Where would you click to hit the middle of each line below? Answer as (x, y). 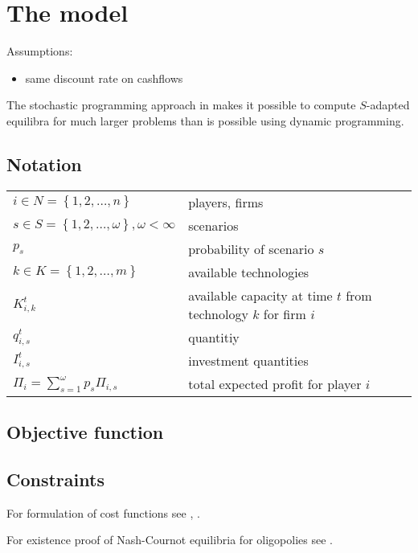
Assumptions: (40, 51)
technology (218, 313)
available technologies (249, 272)
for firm (285, 313)
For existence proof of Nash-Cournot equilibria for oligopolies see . (170, 540)
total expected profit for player (275, 383)
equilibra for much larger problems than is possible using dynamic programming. (205, 120)
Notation (44, 164)
